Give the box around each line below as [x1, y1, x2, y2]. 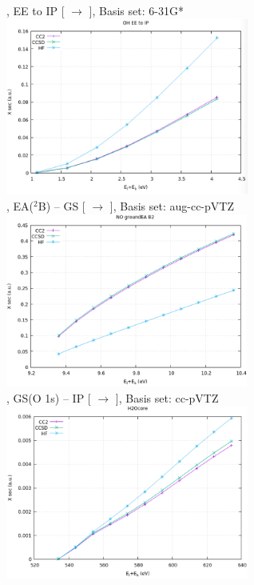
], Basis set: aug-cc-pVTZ [109, 198, 234, 214]
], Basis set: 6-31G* [89, 2, 184, 18]
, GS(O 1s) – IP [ [6, 389, 91, 406]
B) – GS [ [38, 198, 85, 214]
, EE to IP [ [6, 2, 65, 18]
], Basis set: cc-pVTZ [115, 389, 219, 406]
